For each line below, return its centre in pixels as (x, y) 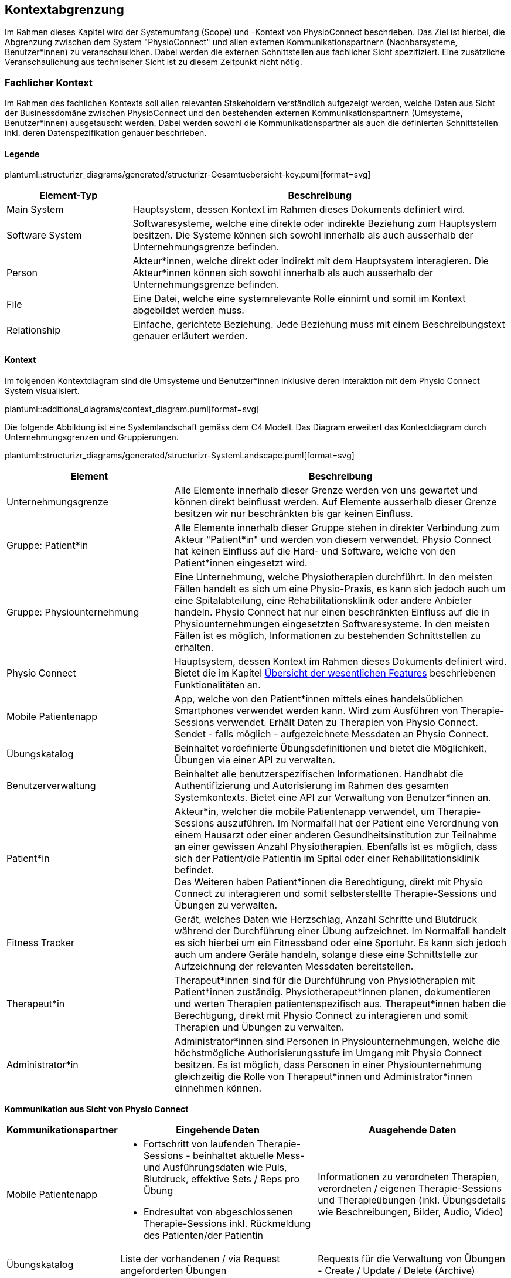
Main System (35, 210)
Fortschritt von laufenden (199, 1143)
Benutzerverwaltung (51, 785)
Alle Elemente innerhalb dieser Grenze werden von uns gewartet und (326, 490)
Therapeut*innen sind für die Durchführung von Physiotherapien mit (325, 980)
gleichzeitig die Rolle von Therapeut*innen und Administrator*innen (323, 1076)
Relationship (33, 330)
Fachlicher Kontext (49, 82)
